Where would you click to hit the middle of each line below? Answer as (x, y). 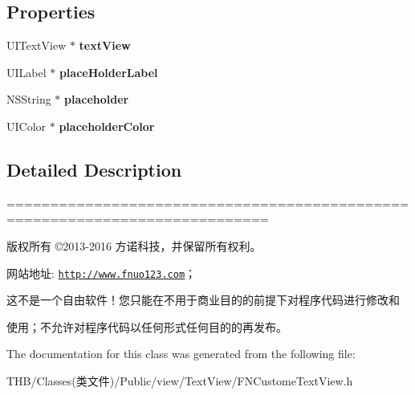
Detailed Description (94, 169)
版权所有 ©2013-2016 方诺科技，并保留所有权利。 (134, 245)
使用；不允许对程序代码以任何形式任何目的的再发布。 (147, 326)
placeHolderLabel (108, 72)
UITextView (37, 45)
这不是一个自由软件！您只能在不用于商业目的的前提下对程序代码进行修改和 (203, 300)
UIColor (26, 126)
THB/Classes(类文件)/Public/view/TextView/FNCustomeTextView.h (180, 381)
